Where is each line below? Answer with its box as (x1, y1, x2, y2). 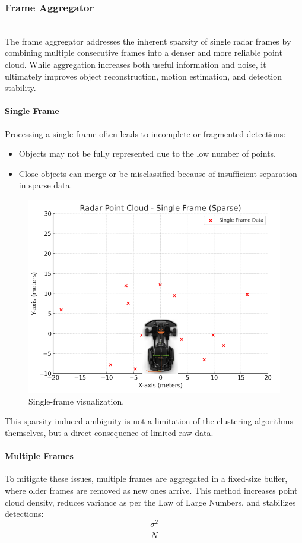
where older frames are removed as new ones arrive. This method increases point (5, 484, 298, 497)
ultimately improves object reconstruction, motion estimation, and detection (5, 70, 282, 82)
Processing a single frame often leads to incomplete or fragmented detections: (5, 127, 286, 140)
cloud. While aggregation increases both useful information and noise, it (5, 58, 266, 70)
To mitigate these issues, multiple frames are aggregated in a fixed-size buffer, (5, 472, 288, 485)
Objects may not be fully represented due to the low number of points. (18, 147, 276, 160)
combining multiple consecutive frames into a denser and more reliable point (5, 46, 282, 59)
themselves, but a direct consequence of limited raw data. (5, 427, 214, 439)
